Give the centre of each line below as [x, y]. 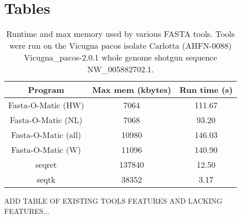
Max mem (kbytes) [132, 90]
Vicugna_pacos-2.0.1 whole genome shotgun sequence [120, 57]
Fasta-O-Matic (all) [46, 135]
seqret [46, 165]
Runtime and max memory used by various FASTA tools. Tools [120, 34]
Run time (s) [206, 90]
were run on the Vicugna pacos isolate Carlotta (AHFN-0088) [120, 46]
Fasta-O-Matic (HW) [46, 105]
